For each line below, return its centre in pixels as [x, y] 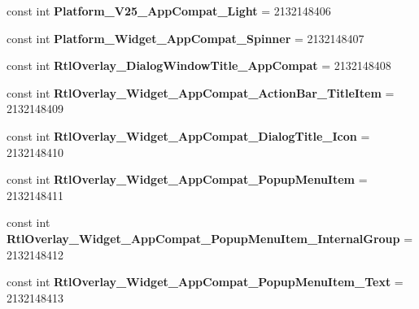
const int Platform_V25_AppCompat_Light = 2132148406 [169, 11]
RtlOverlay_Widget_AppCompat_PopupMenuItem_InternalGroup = [210, 238]
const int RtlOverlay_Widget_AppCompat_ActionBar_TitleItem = [201, 92]
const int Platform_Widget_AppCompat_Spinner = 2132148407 [185, 38]
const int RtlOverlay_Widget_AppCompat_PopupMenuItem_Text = [205, 282]
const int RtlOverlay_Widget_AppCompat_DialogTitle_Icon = [188, 135]
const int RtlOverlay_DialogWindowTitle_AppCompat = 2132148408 [199, 65]
